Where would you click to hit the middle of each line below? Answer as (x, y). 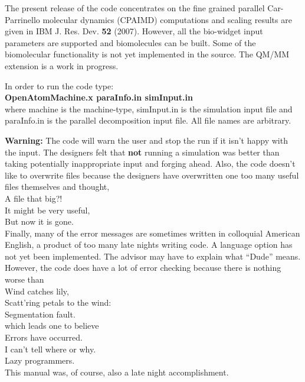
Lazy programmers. (40, 360)
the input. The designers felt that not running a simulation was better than (142, 152)
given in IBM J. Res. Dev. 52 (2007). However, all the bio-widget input (134, 31)
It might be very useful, (47, 210)
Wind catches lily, (37, 291)
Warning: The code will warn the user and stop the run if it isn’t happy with (146, 140)
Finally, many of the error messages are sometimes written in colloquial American (152, 233)
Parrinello (22, 19)
